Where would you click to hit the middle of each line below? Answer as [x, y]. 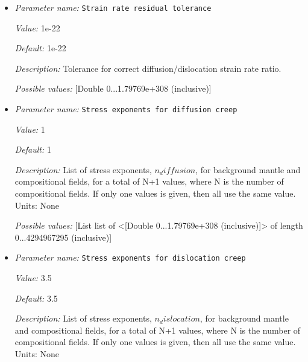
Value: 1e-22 [37, 27]
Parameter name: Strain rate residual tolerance [113, 7]
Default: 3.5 [36, 298]
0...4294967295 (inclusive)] [63, 237]
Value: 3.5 [33, 278]
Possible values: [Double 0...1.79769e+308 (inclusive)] [113, 88]
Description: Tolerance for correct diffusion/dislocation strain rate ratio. [148, 68]
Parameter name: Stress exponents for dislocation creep [130, 257]
